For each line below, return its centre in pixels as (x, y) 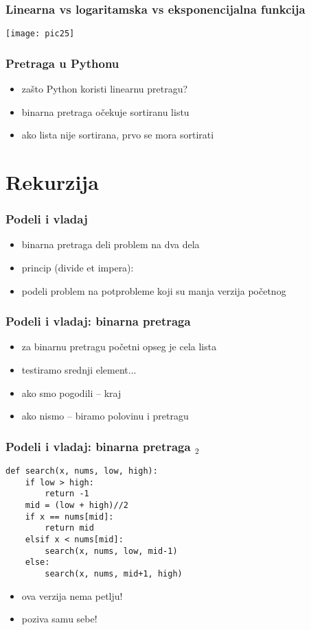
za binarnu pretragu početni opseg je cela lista (119, 347)
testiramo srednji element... (79, 370)
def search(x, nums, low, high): (82, 471)
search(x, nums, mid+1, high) (114, 573)
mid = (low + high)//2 (77, 506)
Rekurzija (52, 182)
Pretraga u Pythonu (62, 63)
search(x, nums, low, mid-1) (111, 551)
